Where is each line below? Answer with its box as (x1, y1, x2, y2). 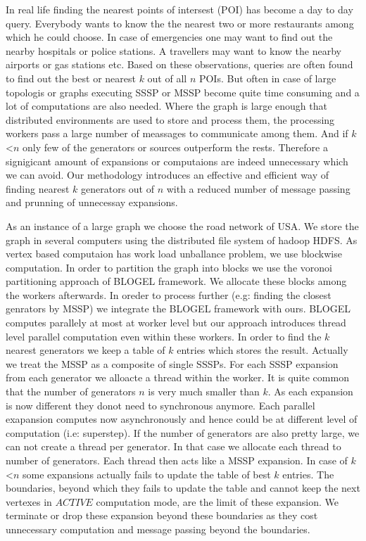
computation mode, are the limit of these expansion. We (96, 494, 339, 509)
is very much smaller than (148, 384, 260, 399)
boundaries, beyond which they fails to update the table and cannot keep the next (6, 480, 360, 495)
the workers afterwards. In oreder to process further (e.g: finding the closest (6, 287, 332, 302)
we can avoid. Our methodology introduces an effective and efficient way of (6, 167, 329, 182)
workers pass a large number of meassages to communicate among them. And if (6, 126, 348, 141)
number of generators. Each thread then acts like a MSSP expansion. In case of (6, 453, 348, 467)
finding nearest (6, 181, 70, 196)
